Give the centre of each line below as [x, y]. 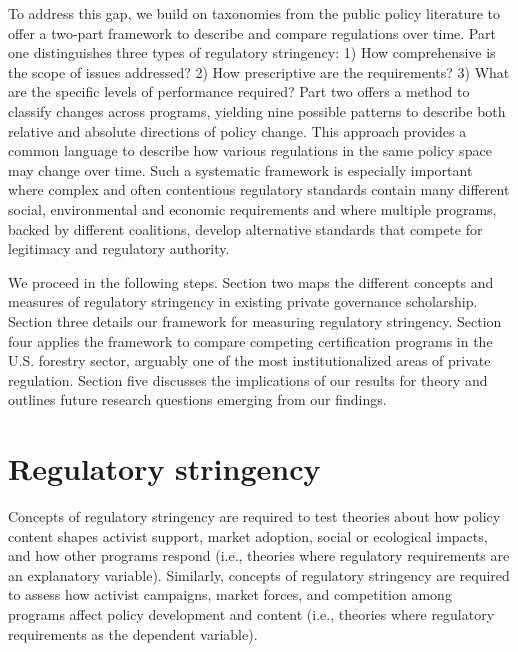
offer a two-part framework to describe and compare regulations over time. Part [252, 32]
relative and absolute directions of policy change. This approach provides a [237, 130]
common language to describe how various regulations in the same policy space [250, 150]
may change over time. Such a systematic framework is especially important [240, 169]
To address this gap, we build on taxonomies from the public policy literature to [254, 13]
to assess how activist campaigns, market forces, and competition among [230, 594]
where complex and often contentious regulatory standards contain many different [259, 189]
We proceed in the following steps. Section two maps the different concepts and [251, 281]
